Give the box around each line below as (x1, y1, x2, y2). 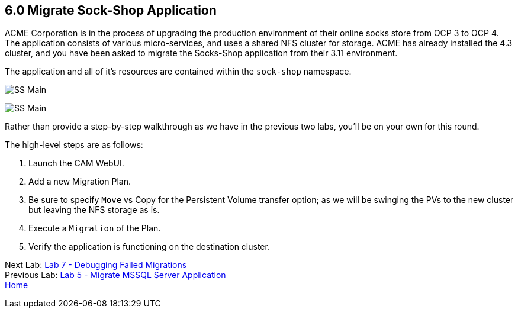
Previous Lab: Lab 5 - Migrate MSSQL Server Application (5, 270, 226, 280)
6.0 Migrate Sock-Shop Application (5, 3, 217, 18)
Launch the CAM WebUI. (28, 158, 124, 169)
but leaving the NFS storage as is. (28, 205, 160, 215)
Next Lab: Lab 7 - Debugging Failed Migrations (5, 260, 187, 270)
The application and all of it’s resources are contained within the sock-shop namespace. (5, 66, 352, 77)
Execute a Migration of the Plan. (28, 223, 161, 234)
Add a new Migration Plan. (28, 176, 131, 187)
